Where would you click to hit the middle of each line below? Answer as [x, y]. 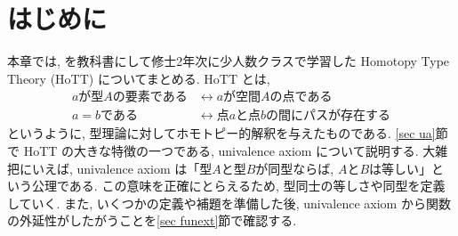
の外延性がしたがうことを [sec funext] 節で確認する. [152, 220]
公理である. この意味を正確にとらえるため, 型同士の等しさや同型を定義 [238, 186]
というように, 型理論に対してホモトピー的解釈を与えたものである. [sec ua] [221, 133]
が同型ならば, [295, 168]
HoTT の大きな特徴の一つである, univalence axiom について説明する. [221, 150]
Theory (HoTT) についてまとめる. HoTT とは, [139, 78]
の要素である [150, 98]
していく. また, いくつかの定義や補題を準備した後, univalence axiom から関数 [229, 203]
